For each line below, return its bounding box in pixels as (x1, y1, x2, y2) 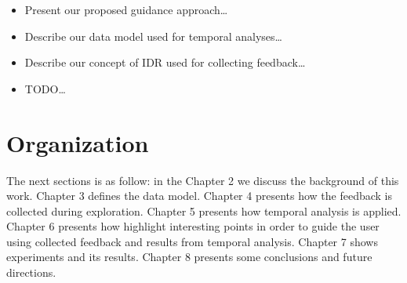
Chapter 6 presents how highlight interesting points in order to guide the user (6, 218, 380, 234)
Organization (6, 126, 149, 158)
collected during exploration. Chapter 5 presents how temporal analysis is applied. (6, 202, 402, 219)
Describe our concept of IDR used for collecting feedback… (24, 54, 306, 71)
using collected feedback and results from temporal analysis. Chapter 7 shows (6, 233, 378, 249)
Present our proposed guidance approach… (24, 2, 228, 17)
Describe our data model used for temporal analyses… (24, 27, 282, 44)
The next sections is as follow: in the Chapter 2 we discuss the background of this (6, 172, 399, 188)
